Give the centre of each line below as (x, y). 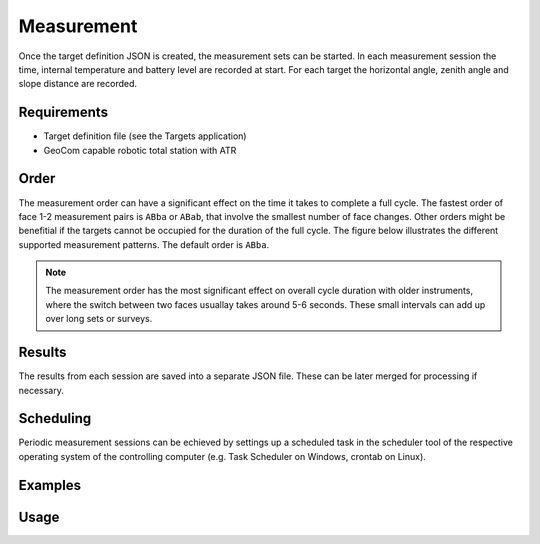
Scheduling (55, 418)
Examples (50, 485)
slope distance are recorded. (78, 84)
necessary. (41, 390)
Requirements (63, 112)
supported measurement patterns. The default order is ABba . (144, 244)
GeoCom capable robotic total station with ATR (140, 150)
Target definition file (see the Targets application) (145, 136)
